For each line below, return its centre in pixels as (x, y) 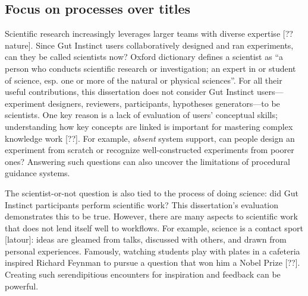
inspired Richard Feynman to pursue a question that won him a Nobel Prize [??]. (153, 262)
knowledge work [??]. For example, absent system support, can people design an (150, 138)
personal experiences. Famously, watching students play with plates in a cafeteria (153, 251)
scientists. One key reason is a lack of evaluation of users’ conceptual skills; (141, 115)
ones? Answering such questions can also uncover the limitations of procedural (147, 161)
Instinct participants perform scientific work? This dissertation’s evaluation (142, 204)
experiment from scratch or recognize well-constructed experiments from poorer (150, 150)
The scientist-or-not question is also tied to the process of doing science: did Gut (152, 192)
